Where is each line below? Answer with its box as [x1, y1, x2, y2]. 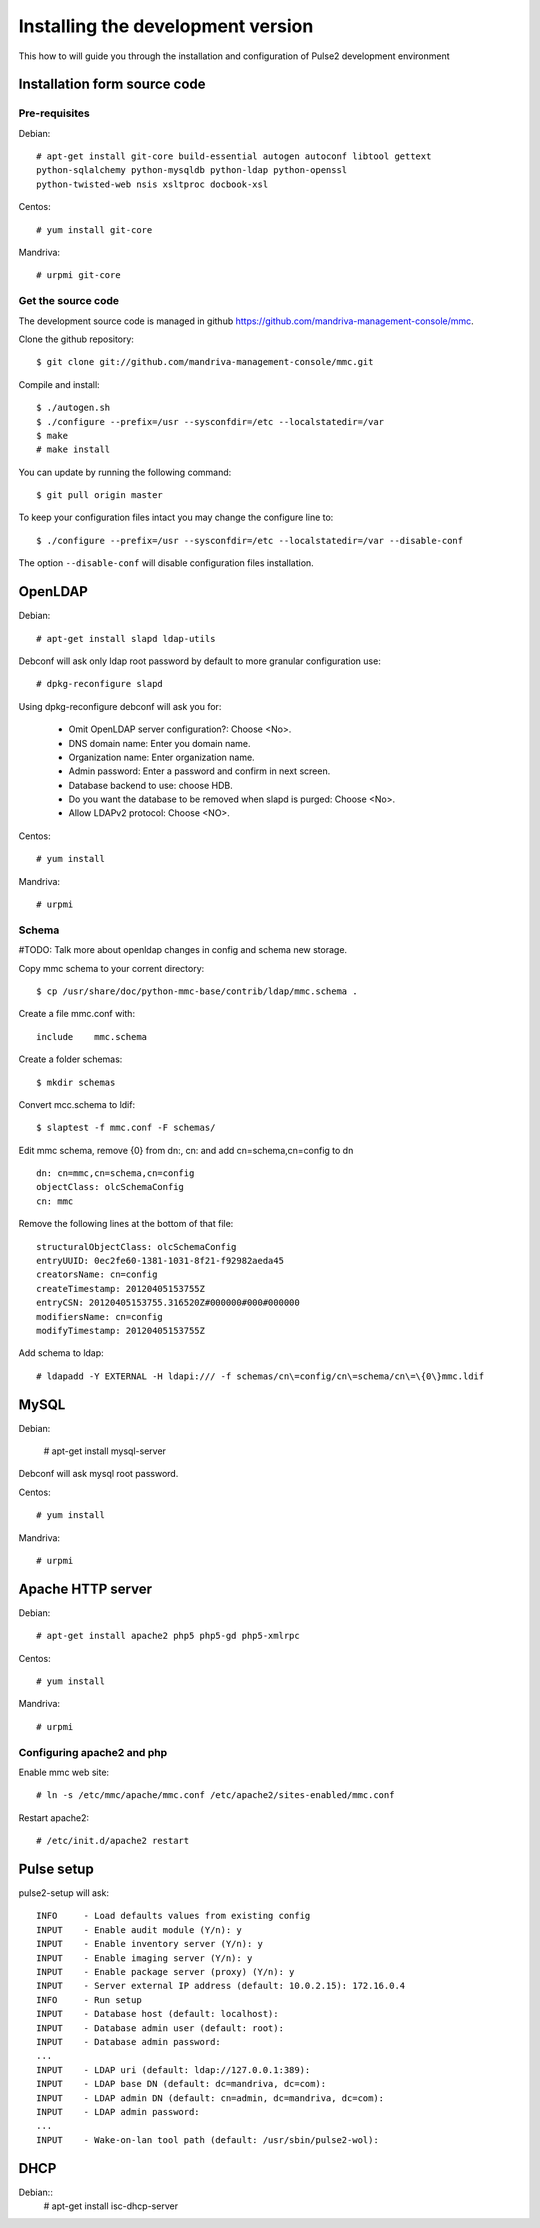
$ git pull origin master [36, 490, 164, 501]
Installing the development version [18, 15, 314, 37]
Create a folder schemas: [18, 1053, 123, 1065]
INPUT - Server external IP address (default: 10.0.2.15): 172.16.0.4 [36, 1980, 406, 1992]
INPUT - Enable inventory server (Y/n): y [36, 1938, 264, 1950]
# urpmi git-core [36, 270, 121, 281]
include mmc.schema [36, 1031, 148, 1042]
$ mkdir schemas [36, 1076, 116, 1088]
